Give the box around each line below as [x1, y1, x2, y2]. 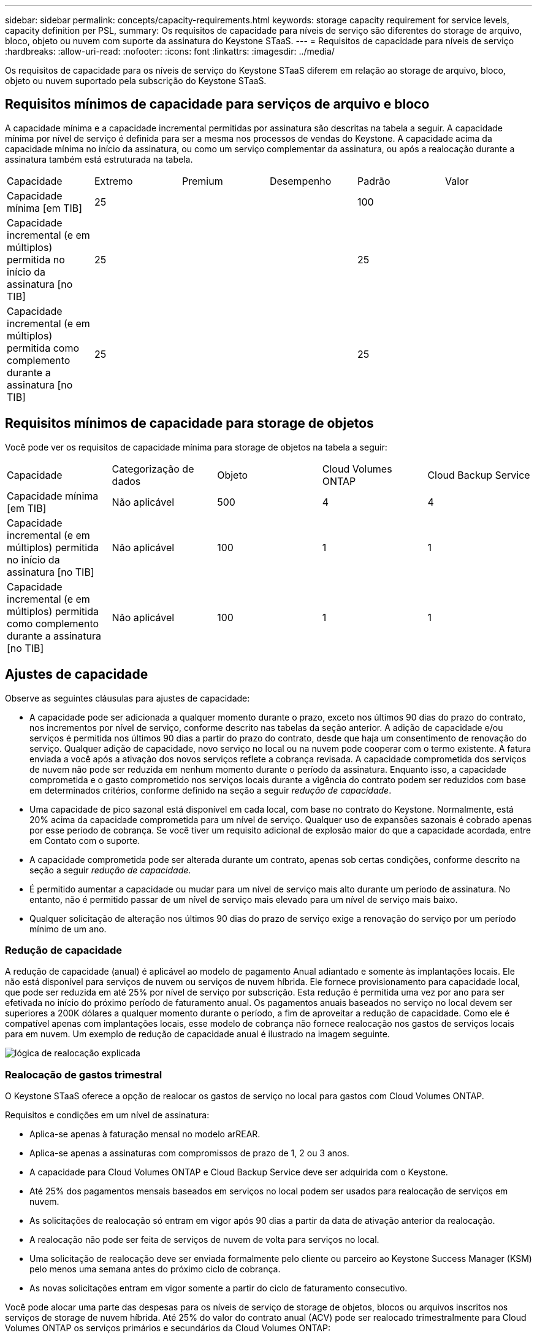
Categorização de [112, 462, 194, 475]
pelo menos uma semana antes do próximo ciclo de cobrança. [29, 1264, 281, 1275]
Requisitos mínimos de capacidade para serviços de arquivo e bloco [5, 96, 430, 112]
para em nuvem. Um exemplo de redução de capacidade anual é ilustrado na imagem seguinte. [5, 1029, 390, 1040]
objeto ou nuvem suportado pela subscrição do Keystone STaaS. [5, 75, 267, 86]
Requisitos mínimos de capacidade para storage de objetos [5, 416, 374, 431]
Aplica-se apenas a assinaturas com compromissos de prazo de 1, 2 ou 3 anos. [29, 1148, 349, 1159]
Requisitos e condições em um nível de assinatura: [5, 1110, 210, 1121]
